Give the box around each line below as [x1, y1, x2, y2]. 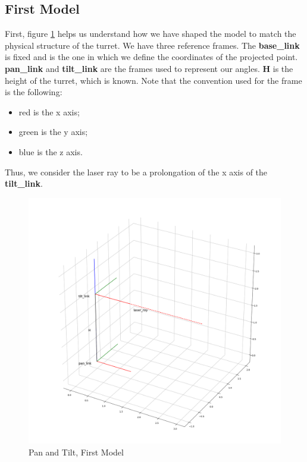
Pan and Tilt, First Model [29, 445, 124, 458]
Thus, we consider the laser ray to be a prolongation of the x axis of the [5, 165, 268, 178]
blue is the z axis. [18, 145, 83, 158]
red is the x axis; [18, 105, 80, 118]
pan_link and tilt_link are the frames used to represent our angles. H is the [5, 62, 293, 74]
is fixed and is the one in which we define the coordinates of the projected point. [5, 51, 298, 63]
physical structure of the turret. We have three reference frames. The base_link [5, 39, 300, 51]
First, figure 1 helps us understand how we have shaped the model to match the [5, 27, 296, 40]
